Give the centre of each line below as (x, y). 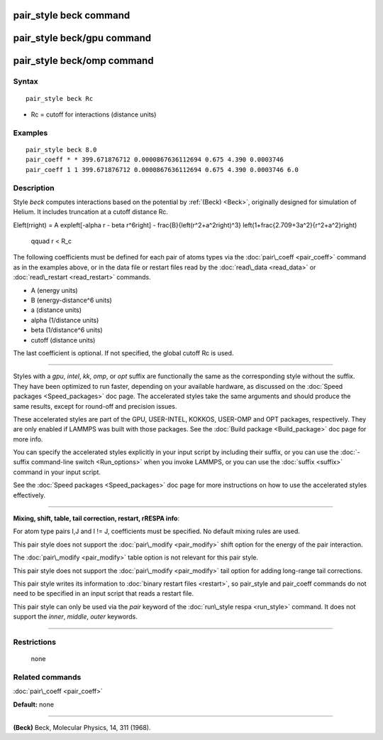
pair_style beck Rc (60, 98)
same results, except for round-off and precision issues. (95, 406)
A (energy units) (54, 290)
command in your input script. (57, 472)
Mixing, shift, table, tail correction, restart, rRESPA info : (96, 518)
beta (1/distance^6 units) (67, 330)
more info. (28, 439)
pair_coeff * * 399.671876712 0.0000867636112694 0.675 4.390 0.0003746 (155, 160)
